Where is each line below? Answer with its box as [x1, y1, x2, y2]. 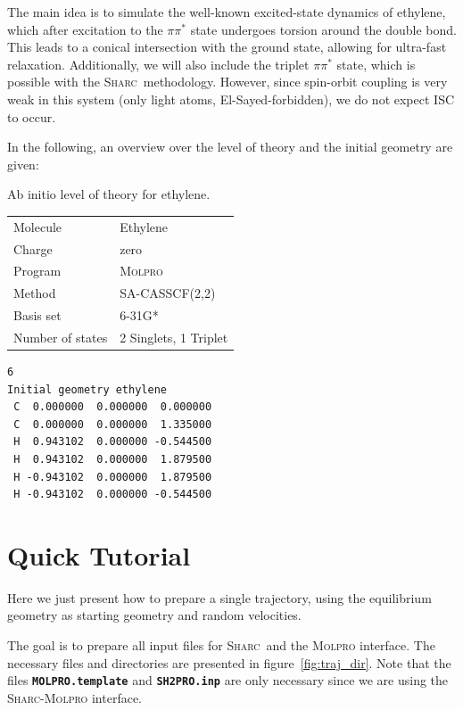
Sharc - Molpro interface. [7, 688, 143, 706]
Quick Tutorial [7, 536, 191, 573]
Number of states [13, 327, 108, 346]
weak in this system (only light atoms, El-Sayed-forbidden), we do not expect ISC [7, 89, 455, 108]
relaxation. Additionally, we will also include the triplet [7, 54, 310, 73]
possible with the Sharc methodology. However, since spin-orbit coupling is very [7, 72, 448, 91]
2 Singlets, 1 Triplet [120, 327, 228, 346]
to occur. [7, 107, 56, 126]
